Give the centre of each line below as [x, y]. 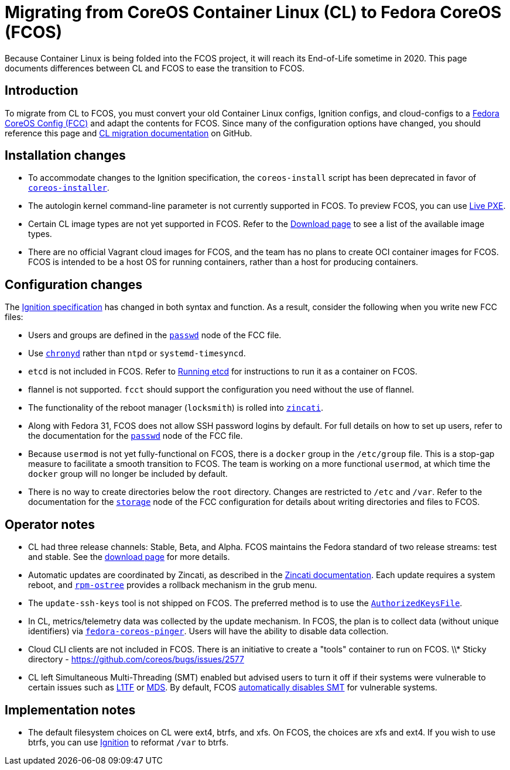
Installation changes [65, 156]
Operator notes [50, 524]
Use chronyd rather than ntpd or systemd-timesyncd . [137, 353]
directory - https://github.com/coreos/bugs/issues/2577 [136, 659]
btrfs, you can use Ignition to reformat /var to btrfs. [129, 742]
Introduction [42, 91]
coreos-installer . [69, 188]
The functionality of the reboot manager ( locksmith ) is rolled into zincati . [176, 408]
